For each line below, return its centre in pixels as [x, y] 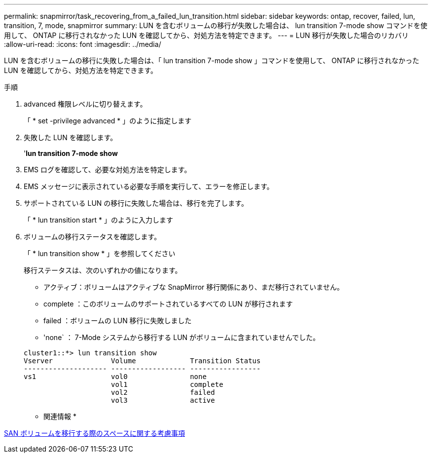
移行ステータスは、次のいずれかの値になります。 [103, 270]
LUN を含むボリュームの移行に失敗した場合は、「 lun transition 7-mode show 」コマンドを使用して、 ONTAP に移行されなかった [212, 60]
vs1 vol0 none [115, 377]
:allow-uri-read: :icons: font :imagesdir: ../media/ [83, 44]
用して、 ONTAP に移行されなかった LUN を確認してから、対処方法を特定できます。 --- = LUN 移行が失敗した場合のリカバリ [206, 35]
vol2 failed [163, 392]
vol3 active [163, 400]
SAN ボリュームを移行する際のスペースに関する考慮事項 [95, 433]
